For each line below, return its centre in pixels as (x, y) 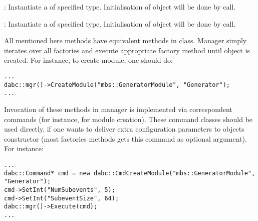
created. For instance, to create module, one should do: (88, 60)
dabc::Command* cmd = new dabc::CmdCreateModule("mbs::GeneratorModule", (130, 173)
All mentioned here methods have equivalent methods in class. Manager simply (125, 40)
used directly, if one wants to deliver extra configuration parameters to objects (124, 129)
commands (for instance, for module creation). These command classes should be (128, 119)
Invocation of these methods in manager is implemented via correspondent (118, 109)
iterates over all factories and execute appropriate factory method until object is (127, 50)
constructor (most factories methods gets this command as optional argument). (125, 138)
